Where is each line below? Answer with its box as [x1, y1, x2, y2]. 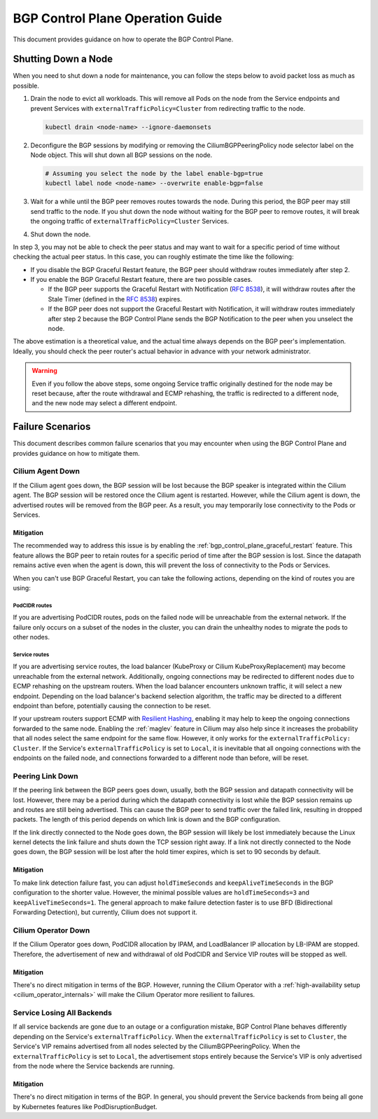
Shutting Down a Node [13, 53, 113, 65]
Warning [31, 367, 57, 375]
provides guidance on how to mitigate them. [13, 449, 140, 457]
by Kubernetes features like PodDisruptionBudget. [13, 1102, 157, 1111]
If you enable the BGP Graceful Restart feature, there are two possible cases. [30, 276, 253, 284]
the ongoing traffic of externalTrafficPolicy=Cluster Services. [30, 217, 230, 226]
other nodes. [13, 633, 50, 642]
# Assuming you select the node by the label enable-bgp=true [45, 169, 263, 177]
